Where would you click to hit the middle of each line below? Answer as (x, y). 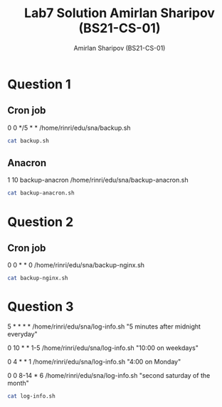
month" (18, 383)
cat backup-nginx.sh (38, 278)
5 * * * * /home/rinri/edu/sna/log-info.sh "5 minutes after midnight (104, 326)
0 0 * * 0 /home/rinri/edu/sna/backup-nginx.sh (76, 265)
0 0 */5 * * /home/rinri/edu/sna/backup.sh (69, 128)
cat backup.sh (28, 140)
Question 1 (39, 84)
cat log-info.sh (31, 396)
